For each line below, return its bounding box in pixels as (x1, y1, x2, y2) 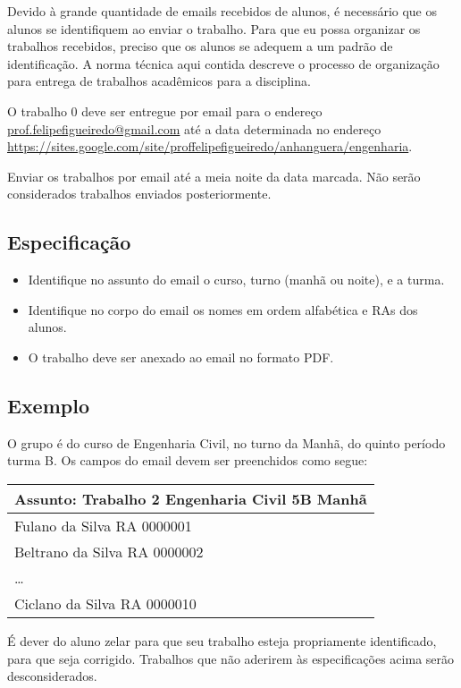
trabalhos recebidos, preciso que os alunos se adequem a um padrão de (7, 37, 393, 55)
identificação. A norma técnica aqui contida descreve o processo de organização (7, 54, 440, 72)
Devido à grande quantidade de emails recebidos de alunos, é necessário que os (7, 2, 438, 20)
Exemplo (7, 391, 90, 419)
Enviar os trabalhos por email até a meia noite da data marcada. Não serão (7, 166, 421, 185)
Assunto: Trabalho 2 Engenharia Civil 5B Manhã (14, 488, 367, 509)
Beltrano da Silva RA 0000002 (14, 540, 204, 562)
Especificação (7, 228, 131, 256)
